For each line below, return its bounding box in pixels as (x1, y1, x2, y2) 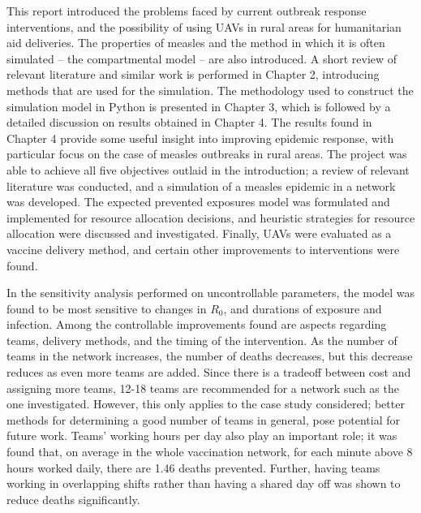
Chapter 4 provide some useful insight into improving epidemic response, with (6, 129, 394, 146)
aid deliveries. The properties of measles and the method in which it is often (6, 34, 385, 51)
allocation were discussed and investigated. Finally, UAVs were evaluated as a (6, 225, 392, 242)
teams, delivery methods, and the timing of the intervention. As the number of (6, 331, 397, 348)
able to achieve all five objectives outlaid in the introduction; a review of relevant (6, 161, 410, 178)
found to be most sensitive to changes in (6, 300, 207, 317)
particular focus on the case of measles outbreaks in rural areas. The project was (6, 145, 407, 162)
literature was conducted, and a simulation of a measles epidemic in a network (6, 177, 396, 194)
